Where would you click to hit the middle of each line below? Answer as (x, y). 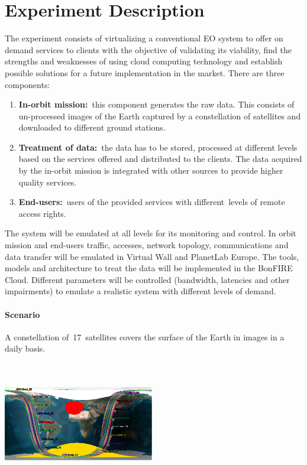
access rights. (42, 213)
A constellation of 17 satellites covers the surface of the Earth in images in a (145, 336)
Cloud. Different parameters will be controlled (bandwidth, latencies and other (147, 279)
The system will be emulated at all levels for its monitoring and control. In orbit (151, 233)
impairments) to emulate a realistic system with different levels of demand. (140, 291)
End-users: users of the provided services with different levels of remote (152, 202)
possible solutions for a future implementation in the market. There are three (145, 72)
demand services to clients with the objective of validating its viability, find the (148, 49)
